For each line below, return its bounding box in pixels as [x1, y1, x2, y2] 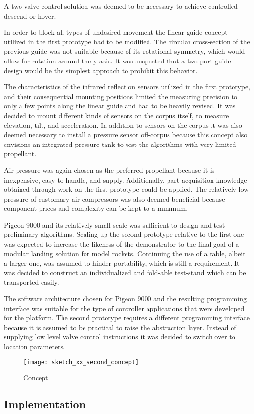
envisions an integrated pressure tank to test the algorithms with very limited [4, 139, 236, 149]
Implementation [4, 396, 86, 412]
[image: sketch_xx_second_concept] [23, 358, 139, 366]
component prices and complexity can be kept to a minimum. [4, 203, 188, 213]
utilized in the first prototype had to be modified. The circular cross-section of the [4, 36, 250, 46]
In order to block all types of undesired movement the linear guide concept [4, 27, 228, 37]
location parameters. [4, 341, 65, 351]
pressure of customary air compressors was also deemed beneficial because [4, 193, 225, 204]
